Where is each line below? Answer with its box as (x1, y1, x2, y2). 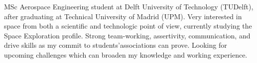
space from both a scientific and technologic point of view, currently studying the (4, 21, 252, 31)
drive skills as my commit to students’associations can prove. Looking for (4, 40, 227, 50)
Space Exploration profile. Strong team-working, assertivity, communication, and (4, 30, 251, 40)
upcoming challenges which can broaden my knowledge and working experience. (4, 49, 248, 60)
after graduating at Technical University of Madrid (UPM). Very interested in (4, 11, 242, 21)
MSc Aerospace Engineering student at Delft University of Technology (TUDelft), (4, 1, 254, 11)
